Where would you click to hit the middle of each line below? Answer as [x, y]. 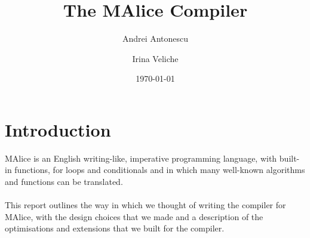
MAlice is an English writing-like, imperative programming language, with [141, 158]
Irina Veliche [155, 58]
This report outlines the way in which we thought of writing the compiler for [145, 205]
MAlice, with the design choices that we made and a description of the [134, 216]
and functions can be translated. [64, 182]
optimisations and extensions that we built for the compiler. [115, 228]
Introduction [58, 129]
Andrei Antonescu [155, 38]
